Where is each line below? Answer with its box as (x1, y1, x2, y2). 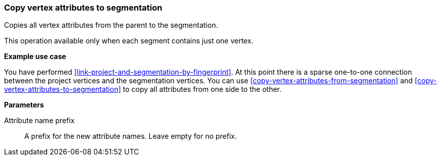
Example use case (4, 52, 66, 61)
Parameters (4, 100, 44, 110)
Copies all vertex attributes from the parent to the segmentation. (4, 21, 218, 30)
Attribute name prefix (4, 116, 75, 125)
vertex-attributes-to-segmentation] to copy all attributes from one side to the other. (4, 85, 282, 94)
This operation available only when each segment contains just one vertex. (4, 36, 254, 45)
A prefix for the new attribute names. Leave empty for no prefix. (24, 132, 237, 141)
